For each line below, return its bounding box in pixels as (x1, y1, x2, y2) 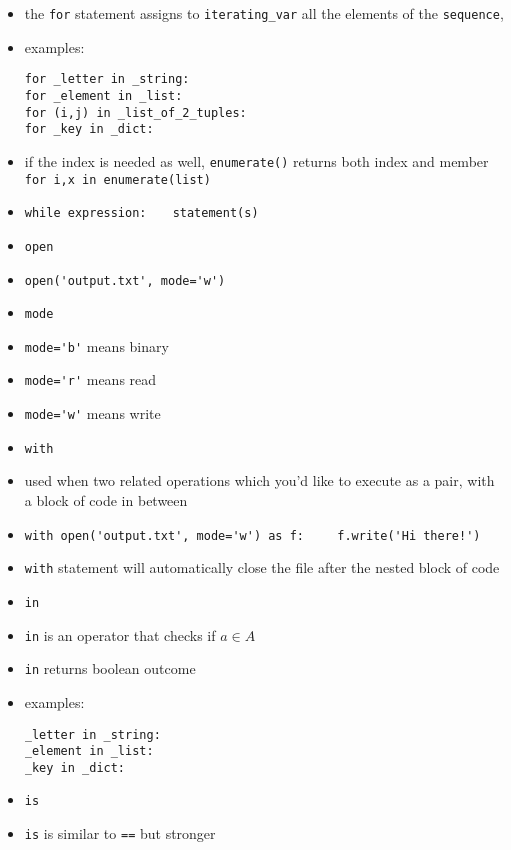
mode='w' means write (24, 403, 161, 424)
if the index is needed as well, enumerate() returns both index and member (24, 150, 489, 171)
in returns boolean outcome (24, 658, 196, 679)
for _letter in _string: (24, 72, 190, 87)
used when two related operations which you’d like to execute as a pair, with (24, 470, 495, 491)
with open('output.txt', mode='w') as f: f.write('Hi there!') (24, 528, 481, 543)
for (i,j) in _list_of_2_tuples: (24, 105, 247, 120)
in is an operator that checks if (24, 624, 216, 645)
